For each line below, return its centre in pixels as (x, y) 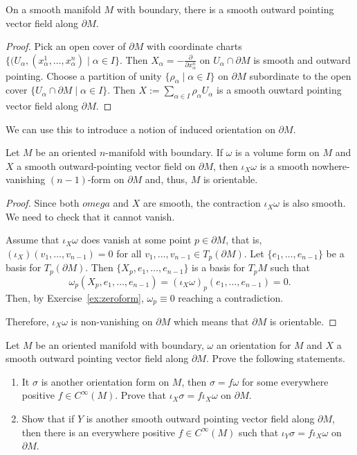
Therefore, (27, 321)
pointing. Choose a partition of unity (84, 75)
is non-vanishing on (112, 321)
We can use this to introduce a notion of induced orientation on (140, 129)
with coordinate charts (194, 46)
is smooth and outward (302, 59)
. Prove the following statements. (275, 358)
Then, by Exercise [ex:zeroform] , (75, 297)
